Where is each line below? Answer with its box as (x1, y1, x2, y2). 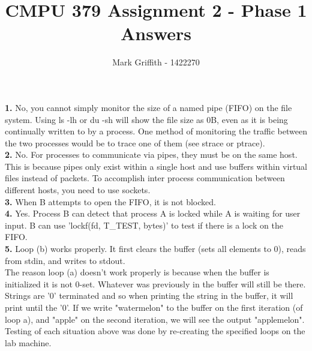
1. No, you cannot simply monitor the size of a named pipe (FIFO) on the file (5, 101, 292, 113)
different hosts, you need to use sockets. (5, 184, 151, 196)
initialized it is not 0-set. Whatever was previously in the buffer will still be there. (5, 277, 306, 290)
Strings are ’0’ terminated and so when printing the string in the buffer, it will (5, 289, 293, 302)
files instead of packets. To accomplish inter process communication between (5, 172, 285, 184)
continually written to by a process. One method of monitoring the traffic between (5, 125, 307, 137)
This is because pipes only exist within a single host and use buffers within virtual (5, 160, 307, 172)
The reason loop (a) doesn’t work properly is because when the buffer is (5, 266, 269, 278)
